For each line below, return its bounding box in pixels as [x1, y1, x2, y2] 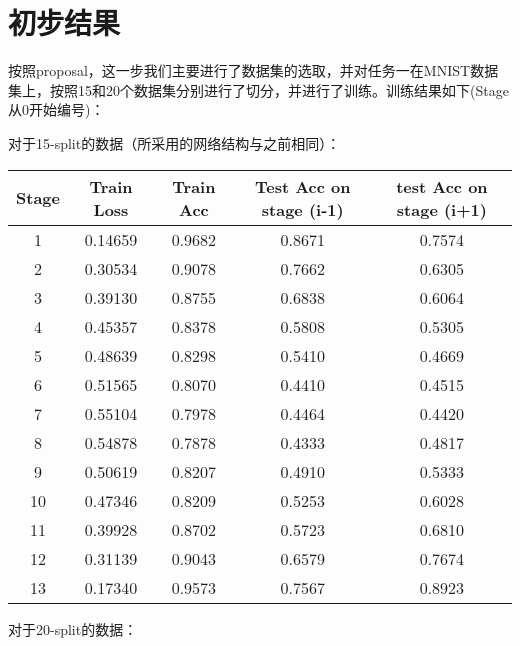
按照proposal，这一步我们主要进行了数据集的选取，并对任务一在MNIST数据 [8, 60, 499, 81]
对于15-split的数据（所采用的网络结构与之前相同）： [8, 132, 341, 153]
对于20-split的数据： [8, 618, 138, 639]
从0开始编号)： [8, 99, 105, 120]
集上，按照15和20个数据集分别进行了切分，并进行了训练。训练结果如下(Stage [8, 79, 509, 100]
